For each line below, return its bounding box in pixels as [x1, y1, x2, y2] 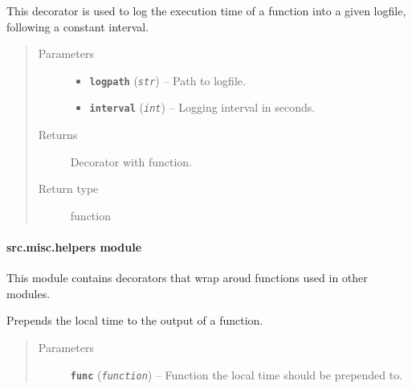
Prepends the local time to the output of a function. [6, 312, 263, 329]
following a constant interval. [6, 18, 149, 35]
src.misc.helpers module [6, 239, 142, 256]
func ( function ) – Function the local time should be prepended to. [70, 366, 403, 383]
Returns [38, 126, 78, 143]
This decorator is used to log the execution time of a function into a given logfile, [6, 2, 406, 18]
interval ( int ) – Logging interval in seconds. [89, 99, 316, 116]
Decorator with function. [70, 153, 192, 170]
